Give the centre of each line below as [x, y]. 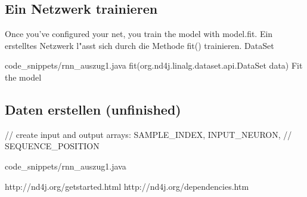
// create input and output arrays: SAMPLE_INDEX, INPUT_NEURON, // [148, 134]
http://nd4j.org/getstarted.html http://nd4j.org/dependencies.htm [127, 186]
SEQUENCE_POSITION [52, 146]
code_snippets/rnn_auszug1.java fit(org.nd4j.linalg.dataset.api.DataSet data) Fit [154, 65]
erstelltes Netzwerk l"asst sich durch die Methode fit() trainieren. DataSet [139, 45]
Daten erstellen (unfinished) [93, 109]
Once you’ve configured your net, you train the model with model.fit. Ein [139, 34]
